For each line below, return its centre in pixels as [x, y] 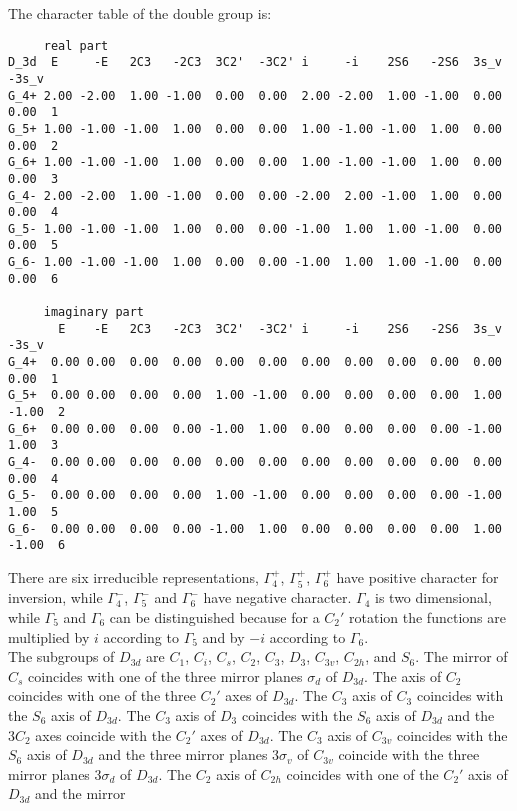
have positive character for [417, 576]
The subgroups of [61, 656]
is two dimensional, [433, 597]
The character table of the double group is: [140, 13]
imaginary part [94, 312]
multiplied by [49, 636]
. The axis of [403, 675]
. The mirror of [461, 656]
